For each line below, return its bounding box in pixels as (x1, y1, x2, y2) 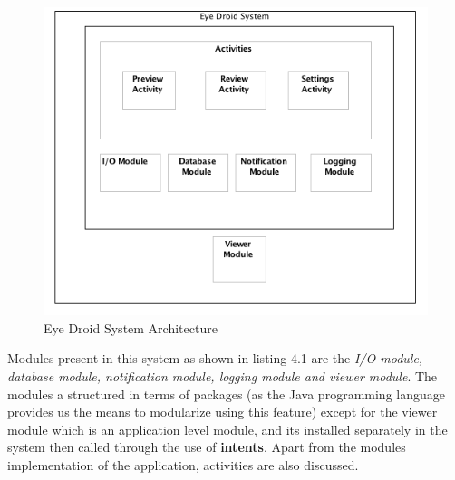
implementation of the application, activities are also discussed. (7, 455, 359, 474)
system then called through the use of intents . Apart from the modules (7, 437, 406, 456)
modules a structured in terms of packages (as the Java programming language (7, 384, 445, 403)
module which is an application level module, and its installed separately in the (7, 419, 448, 438)
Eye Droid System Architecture (44, 318, 218, 337)
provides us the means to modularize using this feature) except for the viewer (7, 402, 438, 421)
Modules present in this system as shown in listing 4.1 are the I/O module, (7, 349, 423, 368)
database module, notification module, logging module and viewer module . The (7, 366, 438, 385)
